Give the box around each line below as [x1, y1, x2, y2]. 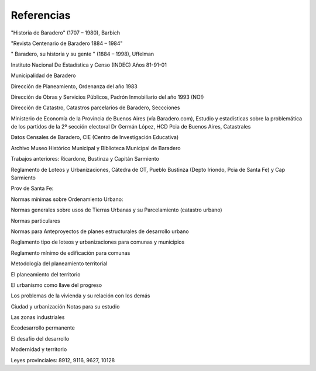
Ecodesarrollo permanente [11, 324, 75, 331]
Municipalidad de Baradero [11, 72, 76, 79]
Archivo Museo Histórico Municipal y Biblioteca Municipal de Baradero [11, 144, 181, 151]
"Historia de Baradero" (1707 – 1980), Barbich [11, 29, 120, 36]
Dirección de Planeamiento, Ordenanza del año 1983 [11, 82, 138, 90]
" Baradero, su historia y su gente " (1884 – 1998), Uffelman [11, 50, 154, 58]
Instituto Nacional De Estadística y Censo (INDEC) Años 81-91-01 [11, 61, 167, 68]
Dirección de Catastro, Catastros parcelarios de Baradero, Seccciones [11, 104, 180, 111]
